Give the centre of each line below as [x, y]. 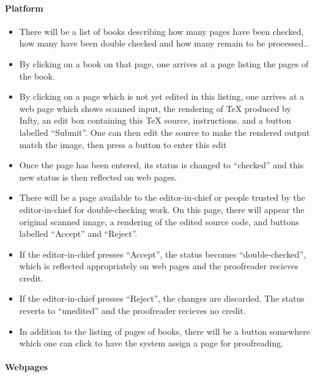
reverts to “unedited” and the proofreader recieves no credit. [132, 311]
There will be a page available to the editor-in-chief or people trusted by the [162, 197]
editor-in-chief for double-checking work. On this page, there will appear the [162, 209]
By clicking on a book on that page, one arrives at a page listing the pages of [164, 63]
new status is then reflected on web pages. [98, 177]
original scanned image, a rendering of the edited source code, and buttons [159, 221]
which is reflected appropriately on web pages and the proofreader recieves [159, 266]
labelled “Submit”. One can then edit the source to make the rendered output [165, 132]
